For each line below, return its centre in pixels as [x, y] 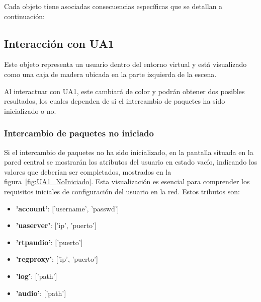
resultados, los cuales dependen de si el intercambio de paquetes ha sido [115, 101]
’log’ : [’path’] [36, 276]
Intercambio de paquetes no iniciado [79, 133]
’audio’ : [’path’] [41, 293]
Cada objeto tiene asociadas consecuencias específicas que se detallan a [113, 6]
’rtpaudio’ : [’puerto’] [49, 242]
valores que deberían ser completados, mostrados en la [88, 171]
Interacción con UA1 [59, 43]
